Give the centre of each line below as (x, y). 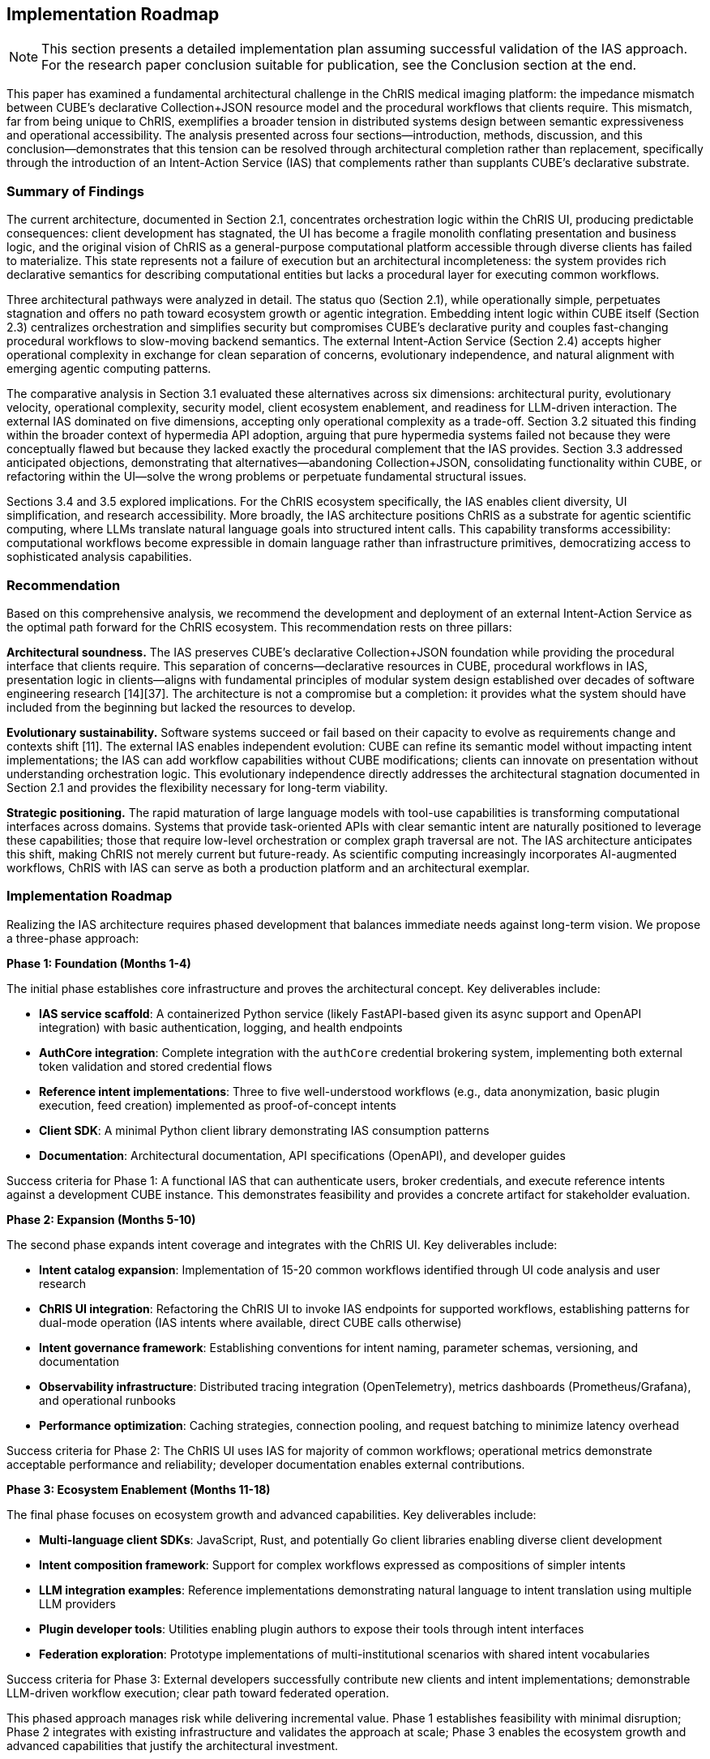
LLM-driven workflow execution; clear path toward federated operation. (198, 1693)
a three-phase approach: (73, 938)
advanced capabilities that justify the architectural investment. (173, 1745)
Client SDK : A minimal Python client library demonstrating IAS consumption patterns (264, 1130)
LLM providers (77, 1603)
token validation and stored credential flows (156, 1066)
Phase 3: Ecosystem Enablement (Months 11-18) (139, 1489)
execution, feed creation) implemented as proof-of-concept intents (218, 1105)
